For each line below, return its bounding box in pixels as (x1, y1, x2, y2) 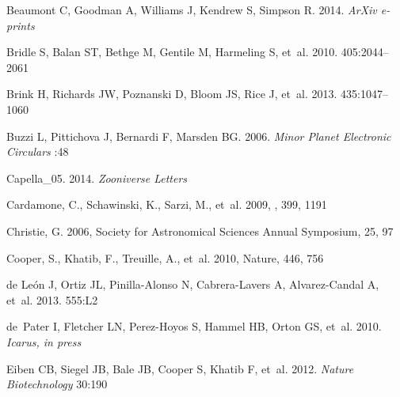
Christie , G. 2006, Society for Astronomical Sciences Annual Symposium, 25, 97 (6, 222, 394, 239)
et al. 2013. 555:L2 (6, 291, 98, 308)
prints (6, 17, 35, 33)
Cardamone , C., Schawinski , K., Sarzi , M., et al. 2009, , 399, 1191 (6, 196, 327, 213)
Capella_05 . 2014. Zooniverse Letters (6, 169, 188, 186)
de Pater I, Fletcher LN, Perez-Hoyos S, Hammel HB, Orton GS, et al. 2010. (6, 318, 382, 335)
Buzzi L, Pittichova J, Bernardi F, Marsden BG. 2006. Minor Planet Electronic (6, 127, 391, 144)
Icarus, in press (6, 333, 82, 350)
